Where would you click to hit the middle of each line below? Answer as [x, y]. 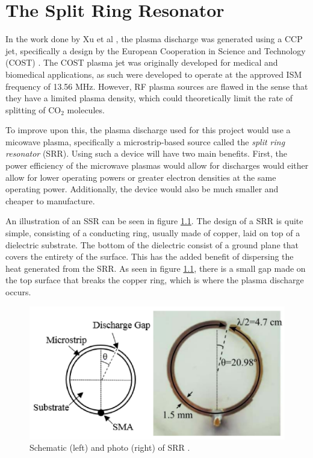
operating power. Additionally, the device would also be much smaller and [142, 189]
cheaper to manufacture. [50, 200]
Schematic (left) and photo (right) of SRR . [110, 447]
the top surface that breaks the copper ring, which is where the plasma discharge [155, 280]
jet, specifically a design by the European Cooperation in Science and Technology [156, 50]
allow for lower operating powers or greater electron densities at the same [141, 177]
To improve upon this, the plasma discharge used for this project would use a [148, 130]
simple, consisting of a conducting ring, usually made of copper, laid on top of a [153, 233]
